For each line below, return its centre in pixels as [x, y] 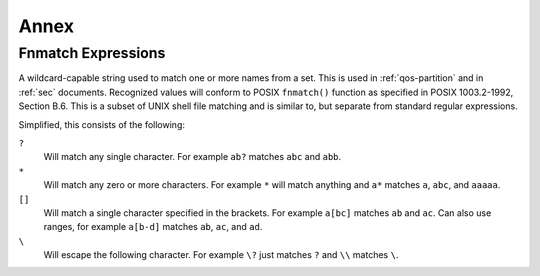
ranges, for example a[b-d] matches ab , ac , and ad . [153, 227]
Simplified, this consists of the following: [101, 124]
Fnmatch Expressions [92, 53]
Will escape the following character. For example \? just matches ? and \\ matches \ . [221, 255]
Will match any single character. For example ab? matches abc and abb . [192, 157]
